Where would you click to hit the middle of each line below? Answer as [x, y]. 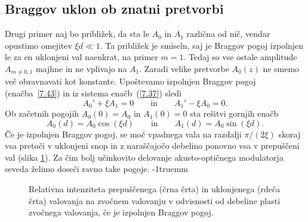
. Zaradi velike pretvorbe [184, 68]
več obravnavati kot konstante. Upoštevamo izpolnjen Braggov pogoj [130, 81]
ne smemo [281, 68]
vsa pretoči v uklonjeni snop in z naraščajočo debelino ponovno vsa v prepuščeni [152, 146]
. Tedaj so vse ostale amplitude [240, 57]
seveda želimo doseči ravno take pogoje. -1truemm [97, 169]
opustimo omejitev [38, 45]
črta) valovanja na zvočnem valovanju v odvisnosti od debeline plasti [155, 200]
